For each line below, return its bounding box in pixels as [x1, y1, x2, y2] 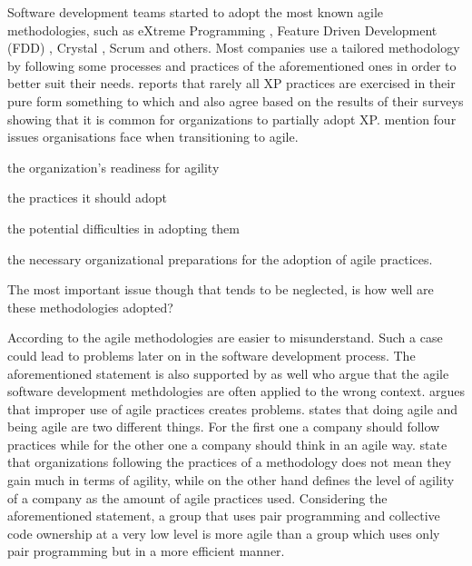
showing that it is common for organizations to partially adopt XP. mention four [7, 109, 457, 128]
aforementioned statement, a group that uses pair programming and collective [7, 506, 440, 525]
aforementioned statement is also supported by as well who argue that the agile [7, 363, 449, 382]
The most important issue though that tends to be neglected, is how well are [7, 280, 434, 299]
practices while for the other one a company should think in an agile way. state [7, 434, 447, 453]
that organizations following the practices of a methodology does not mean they [7, 452, 452, 472]
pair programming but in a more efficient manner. [7, 541, 285, 561]
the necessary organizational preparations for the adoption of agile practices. [7, 249, 433, 268]
